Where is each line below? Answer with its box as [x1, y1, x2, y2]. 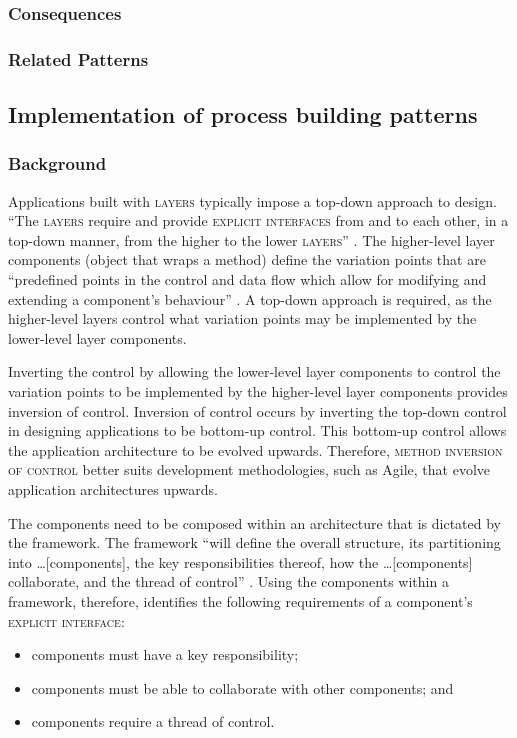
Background [8, 151, 107, 176]
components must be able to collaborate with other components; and [31, 677, 454, 698]
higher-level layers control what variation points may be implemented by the [8, 308, 477, 329]
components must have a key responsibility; [31, 644, 299, 665]
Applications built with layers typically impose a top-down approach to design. [8, 190, 497, 211]
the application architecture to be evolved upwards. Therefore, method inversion [8, 439, 503, 460]
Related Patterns [8, 46, 149, 71]
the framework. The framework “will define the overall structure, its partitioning [8, 532, 501, 553]
